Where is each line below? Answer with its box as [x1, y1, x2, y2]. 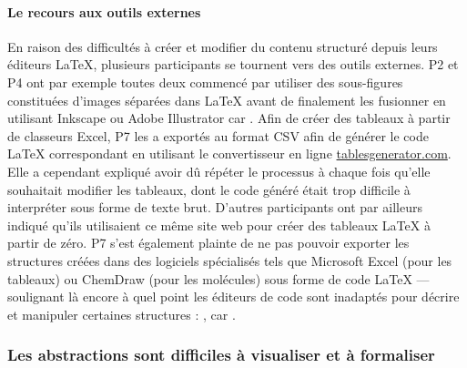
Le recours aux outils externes [7, 2, 201, 21]
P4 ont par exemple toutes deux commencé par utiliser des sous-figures [7, 72, 403, 91]
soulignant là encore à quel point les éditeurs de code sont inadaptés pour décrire [7, 287, 460, 306]
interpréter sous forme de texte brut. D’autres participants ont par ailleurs [7, 198, 422, 217]
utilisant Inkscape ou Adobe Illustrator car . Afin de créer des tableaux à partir [7, 108, 451, 128]
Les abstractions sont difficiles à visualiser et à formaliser [7, 343, 435, 366]
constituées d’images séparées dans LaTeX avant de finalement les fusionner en [7, 90, 446, 109]
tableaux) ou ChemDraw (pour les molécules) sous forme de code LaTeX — [7, 269, 430, 288]
